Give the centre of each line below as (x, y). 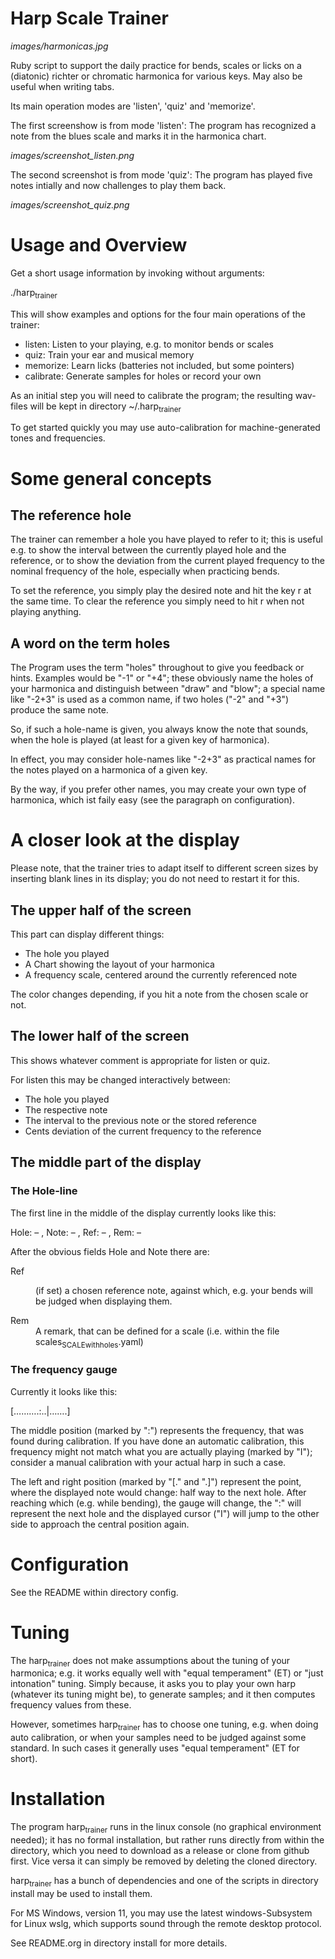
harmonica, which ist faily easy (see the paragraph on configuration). (152, 800)
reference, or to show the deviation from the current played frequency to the (167, 561)
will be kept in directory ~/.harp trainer (105, 407)
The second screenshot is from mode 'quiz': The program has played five (161, 174)
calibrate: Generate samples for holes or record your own (143, 376)
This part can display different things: (87, 934)
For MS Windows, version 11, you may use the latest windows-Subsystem (161, 1913)
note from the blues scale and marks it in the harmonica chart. (138, 136)
